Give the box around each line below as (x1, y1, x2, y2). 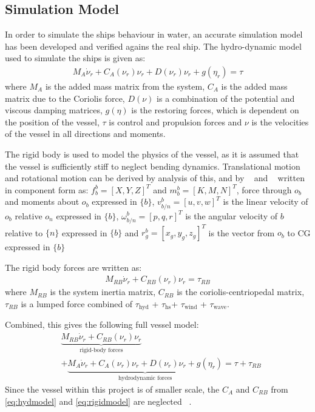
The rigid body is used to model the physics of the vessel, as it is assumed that (5, 147, 299, 160)
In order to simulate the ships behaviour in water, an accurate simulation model (5, 28, 303, 41)
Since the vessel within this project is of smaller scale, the (5, 382, 220, 395)
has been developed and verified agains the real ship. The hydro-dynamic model (5, 39, 302, 52)
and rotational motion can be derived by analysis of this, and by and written (5, 171, 305, 184)
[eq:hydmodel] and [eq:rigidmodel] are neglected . (5, 394, 192, 407)
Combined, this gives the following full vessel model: (5, 318, 199, 331)
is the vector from (208, 226, 275, 239)
